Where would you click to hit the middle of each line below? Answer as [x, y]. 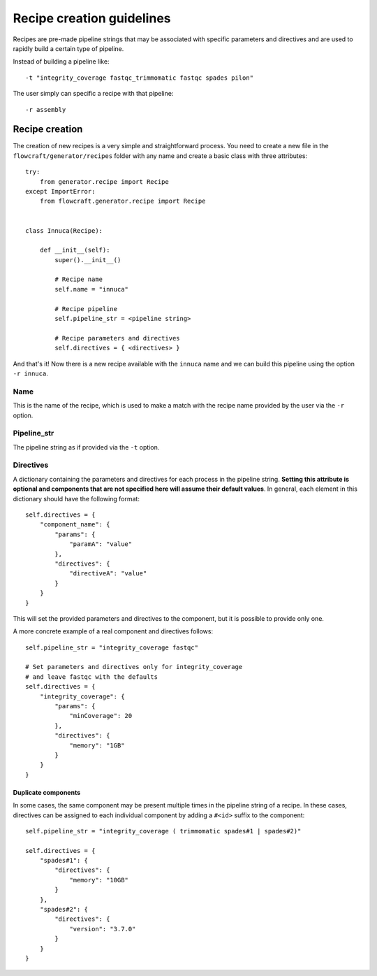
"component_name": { [75, 525]
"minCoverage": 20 [101, 716]
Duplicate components [47, 792]
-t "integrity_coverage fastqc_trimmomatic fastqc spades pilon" [140, 78]
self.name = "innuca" [92, 289]
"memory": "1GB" [97, 745]
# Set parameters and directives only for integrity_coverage [134, 667]
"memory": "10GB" [99, 880]
